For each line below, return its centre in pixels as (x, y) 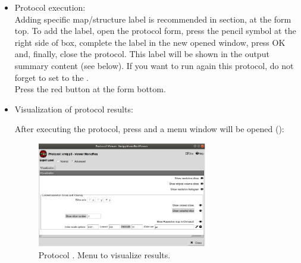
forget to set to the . (51, 77)
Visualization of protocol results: (74, 109)
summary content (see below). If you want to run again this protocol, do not (154, 65)
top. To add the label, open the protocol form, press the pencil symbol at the (155, 31)
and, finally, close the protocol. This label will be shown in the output (142, 54)
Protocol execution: (50, 7)
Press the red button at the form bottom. (90, 89)
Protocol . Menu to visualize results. (104, 254)
